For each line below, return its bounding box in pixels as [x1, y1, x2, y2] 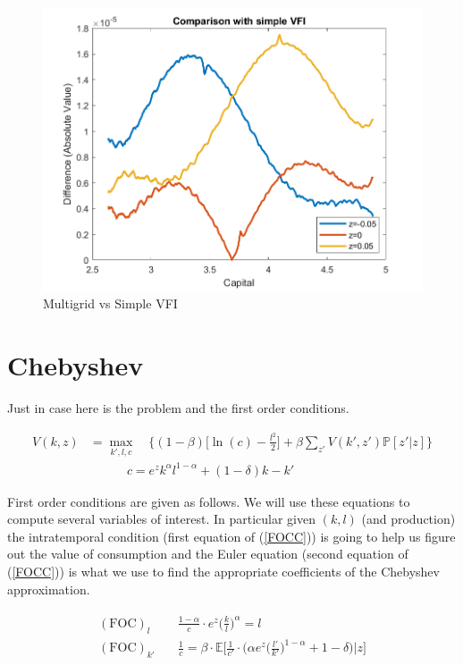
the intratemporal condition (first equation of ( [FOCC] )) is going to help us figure [7, 526, 456, 545]
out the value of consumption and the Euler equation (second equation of [7, 544, 408, 563]
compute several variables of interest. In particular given [7, 509, 316, 528]
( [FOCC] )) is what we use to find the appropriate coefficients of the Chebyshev [7, 562, 440, 581]
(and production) [361, 509, 456, 528]
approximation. [7, 579, 90, 598]
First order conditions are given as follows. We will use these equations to [7, 492, 410, 510]
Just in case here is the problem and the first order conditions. [7, 399, 349, 417]
